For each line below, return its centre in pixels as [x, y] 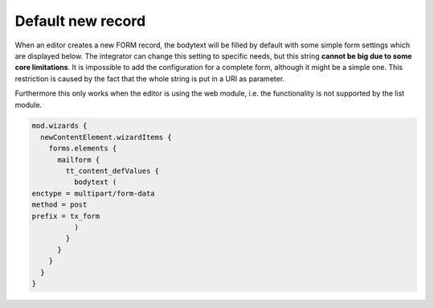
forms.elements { [83, 148]
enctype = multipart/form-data [94, 193]
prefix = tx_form [66, 216]
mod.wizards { [59, 126]
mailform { [79, 160]
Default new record [80, 21]
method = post [59, 205]
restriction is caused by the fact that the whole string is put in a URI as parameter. [150, 78]
